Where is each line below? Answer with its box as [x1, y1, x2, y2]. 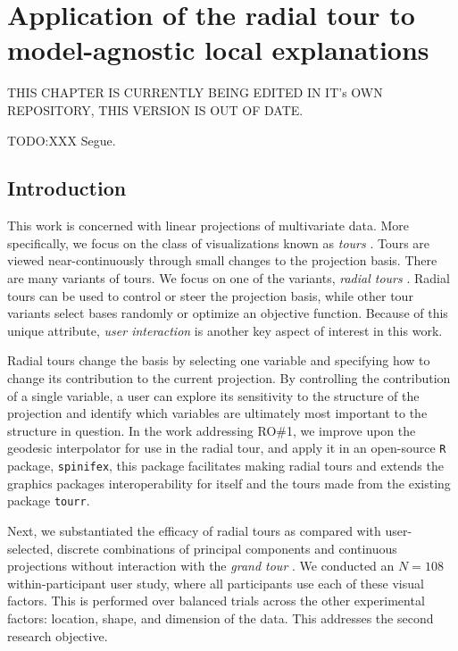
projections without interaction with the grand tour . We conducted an [7, 556, 395, 575]
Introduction [7, 174, 127, 202]
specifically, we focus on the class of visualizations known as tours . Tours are [7, 233, 430, 252]
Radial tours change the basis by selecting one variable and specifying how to [7, 351, 430, 370]
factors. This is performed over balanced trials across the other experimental [7, 591, 425, 610]
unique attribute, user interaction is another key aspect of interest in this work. [7, 321, 443, 339]
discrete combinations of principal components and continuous [57, 538, 397, 557]
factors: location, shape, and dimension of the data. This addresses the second [7, 608, 434, 627]
